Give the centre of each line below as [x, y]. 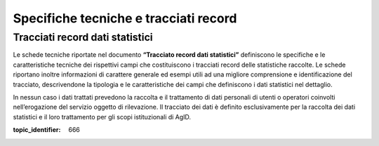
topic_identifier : [37, 130]
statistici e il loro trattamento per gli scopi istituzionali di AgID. [102, 117]
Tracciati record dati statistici [83, 37]
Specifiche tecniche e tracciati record [125, 18]
